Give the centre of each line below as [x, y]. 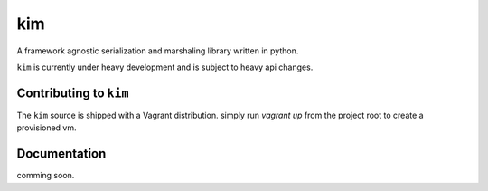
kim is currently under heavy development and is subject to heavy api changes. [165, 67]
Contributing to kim [73, 93]
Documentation [61, 154]
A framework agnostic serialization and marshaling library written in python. [158, 51]
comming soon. [46, 176]
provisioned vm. [47, 128]
